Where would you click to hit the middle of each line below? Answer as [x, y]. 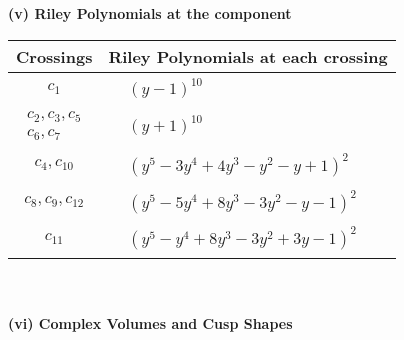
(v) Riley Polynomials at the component [150, 13]
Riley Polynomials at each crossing [248, 56]
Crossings [54, 56]
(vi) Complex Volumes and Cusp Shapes [150, 323]
